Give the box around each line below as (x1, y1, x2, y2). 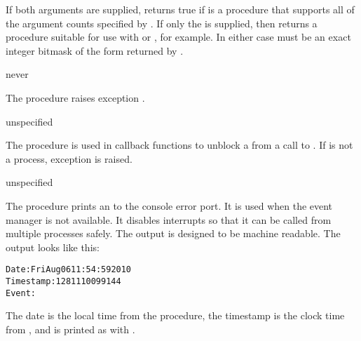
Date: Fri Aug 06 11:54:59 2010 (6, 265, 132, 275)
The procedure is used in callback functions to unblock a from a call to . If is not (6, 138, 353, 152)
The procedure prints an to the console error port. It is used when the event (6, 198, 333, 213)
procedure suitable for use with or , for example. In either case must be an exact (6, 29, 351, 44)
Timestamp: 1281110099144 (6, 276, 121, 286)
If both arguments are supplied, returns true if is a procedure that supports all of (6, 2, 355, 16)
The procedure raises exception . (6, 90, 145, 105)
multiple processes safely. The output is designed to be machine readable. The (6, 226, 341, 241)
